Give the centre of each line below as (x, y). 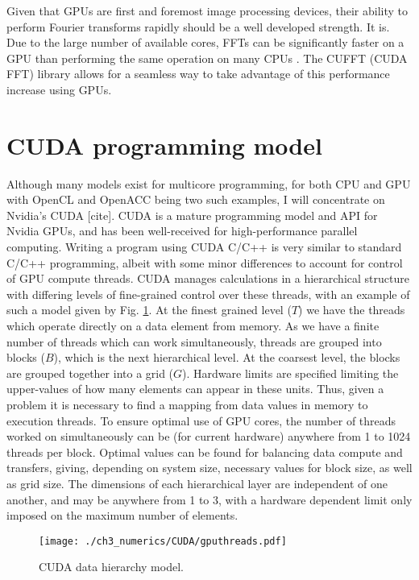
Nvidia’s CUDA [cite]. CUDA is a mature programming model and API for (192, 215)
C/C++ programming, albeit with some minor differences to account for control (205, 262)
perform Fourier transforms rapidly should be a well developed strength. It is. (198, 26)
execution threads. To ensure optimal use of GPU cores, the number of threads (201, 420)
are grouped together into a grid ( (90, 373)
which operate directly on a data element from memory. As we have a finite (193, 326)
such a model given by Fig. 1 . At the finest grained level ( (149, 310)
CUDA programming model (164, 145)
